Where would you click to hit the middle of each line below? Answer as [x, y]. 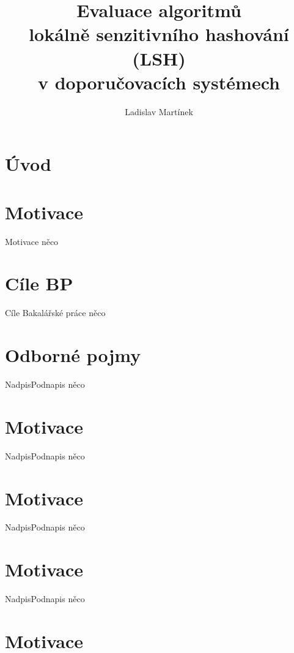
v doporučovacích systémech [159, 82]
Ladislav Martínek [159, 111]
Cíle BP [39, 283]
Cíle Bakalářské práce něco [55, 313]
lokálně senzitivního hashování [159, 34]
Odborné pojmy [73, 355]
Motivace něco [32, 241]
